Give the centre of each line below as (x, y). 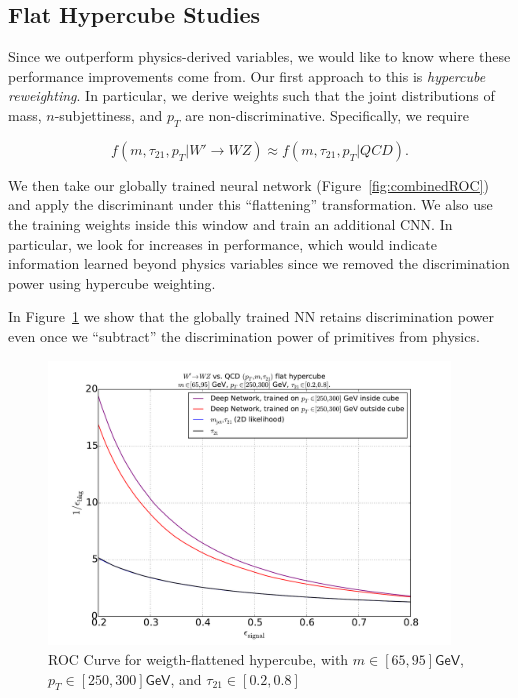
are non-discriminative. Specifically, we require (327, 114)
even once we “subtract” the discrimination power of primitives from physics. (244, 335)
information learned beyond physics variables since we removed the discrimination (259, 263)
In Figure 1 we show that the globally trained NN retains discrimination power (251, 316)
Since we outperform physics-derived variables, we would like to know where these (259, 56)
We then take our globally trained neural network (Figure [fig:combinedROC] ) (248, 184)
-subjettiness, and (108, 114)
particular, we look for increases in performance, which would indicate (222, 243)
